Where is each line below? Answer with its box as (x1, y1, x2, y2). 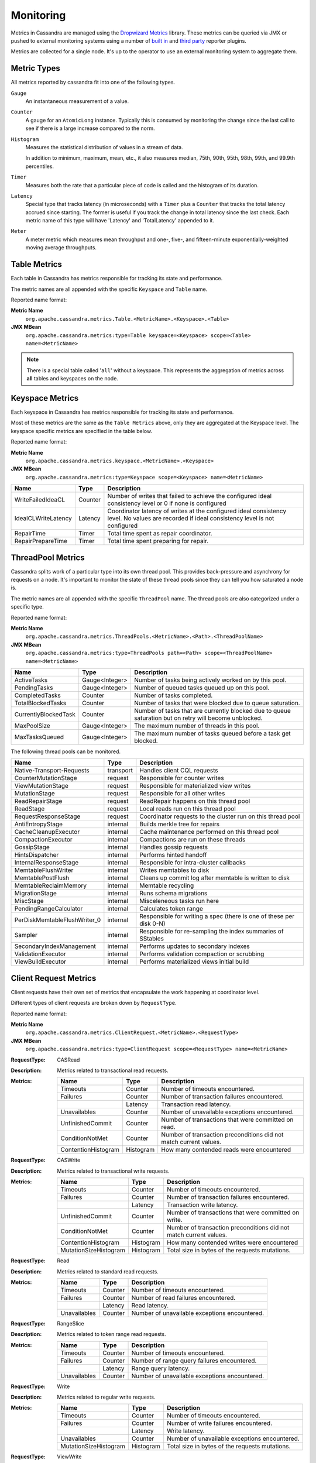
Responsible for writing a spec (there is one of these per (139, 912, 295, 921)
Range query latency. (131, 1364, 190, 1372)
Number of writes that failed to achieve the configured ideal (107, 492, 272, 500)
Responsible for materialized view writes (139, 782, 251, 790)
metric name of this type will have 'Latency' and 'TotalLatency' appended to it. (25, 217, 215, 224)
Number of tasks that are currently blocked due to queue (133, 706, 291, 715)
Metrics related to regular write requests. (57, 1393, 156, 1401)
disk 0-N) (139, 919, 166, 928)
